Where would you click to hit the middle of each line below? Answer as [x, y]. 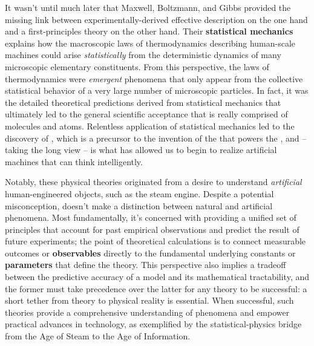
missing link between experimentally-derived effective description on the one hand [156, 19]
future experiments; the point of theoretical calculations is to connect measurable [155, 241]
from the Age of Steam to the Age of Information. [98, 336]
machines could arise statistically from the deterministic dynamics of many [143, 55]
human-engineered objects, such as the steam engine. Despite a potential [139, 193]
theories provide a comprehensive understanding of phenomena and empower [147, 312]
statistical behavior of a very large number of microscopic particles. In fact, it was [157, 90]
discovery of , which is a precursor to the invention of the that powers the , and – [156, 138]
